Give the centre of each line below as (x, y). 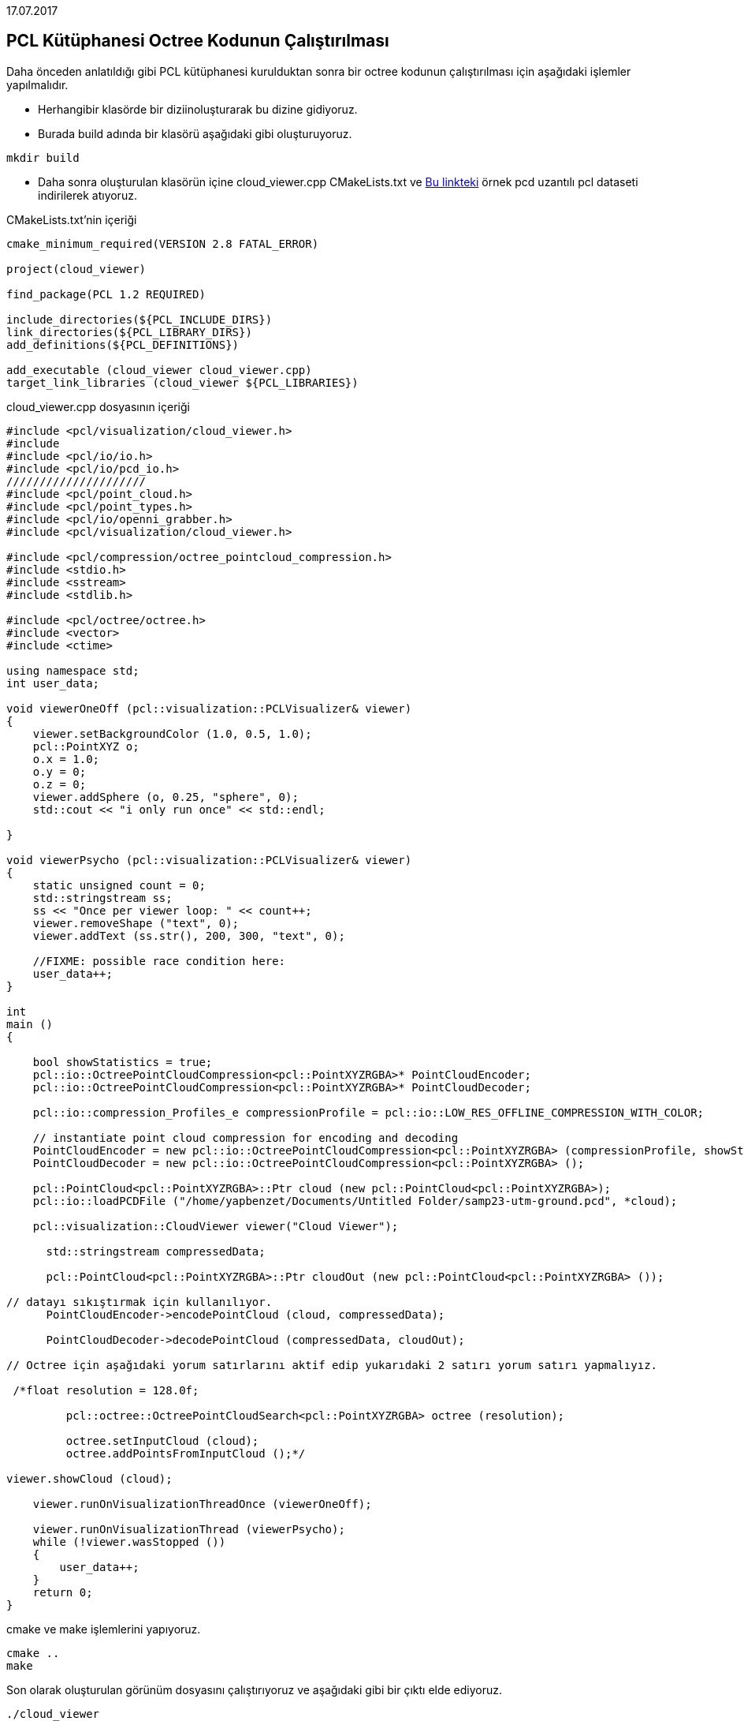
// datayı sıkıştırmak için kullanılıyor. (139, 1302)
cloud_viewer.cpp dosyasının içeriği (98, 406)
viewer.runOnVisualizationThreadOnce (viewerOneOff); (202, 1504)
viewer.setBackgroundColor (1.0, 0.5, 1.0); (172, 733)
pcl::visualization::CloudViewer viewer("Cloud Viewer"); (216, 1226)
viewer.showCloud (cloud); (89, 1478)
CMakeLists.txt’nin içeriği (72, 219)
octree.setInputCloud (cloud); (162, 1440)
